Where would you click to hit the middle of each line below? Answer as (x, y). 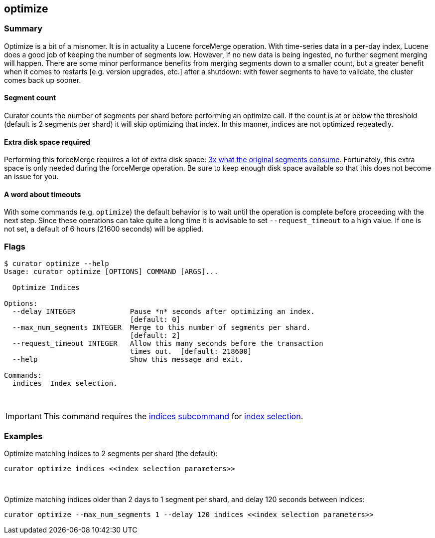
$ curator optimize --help (57, 264)
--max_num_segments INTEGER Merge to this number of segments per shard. (161, 328)
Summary (23, 29)
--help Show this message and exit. (128, 360)
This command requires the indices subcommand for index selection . (173, 416)
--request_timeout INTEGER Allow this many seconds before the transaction (168, 344)
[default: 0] (155, 320)
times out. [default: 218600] (191, 352)
